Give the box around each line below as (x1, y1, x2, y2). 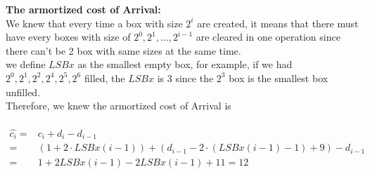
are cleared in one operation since (196, 29, 340, 44)
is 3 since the (157, 70, 214, 85)
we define (6, 57, 46, 72)
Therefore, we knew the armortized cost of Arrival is (6, 98, 231, 113)
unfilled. (6, 84, 41, 99)
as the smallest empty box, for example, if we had (77, 57, 293, 72)
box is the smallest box (229, 70, 328, 85)
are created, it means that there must (197, 15, 359, 30)
